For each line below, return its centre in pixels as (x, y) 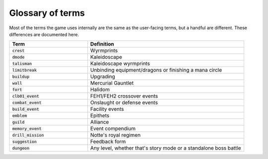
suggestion (25, 141)
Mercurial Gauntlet (112, 83)
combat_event (27, 102)
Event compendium (113, 129)
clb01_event (26, 96)
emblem (20, 116)
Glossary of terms (47, 13)
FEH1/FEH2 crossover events (124, 96)
